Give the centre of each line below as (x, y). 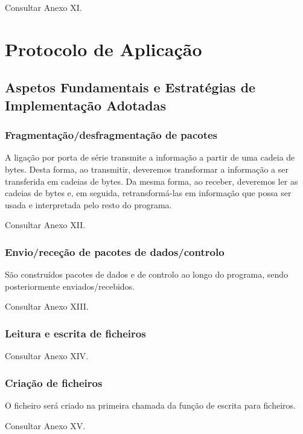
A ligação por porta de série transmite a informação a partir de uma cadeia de (150, 157)
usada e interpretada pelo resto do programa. (88, 204)
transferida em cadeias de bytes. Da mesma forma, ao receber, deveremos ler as (151, 181)
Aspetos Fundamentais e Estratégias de (130, 87)
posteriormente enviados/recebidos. (70, 286)
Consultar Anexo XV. (45, 425)
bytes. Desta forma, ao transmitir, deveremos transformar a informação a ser (147, 169)
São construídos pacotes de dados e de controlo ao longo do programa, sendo (147, 274)
